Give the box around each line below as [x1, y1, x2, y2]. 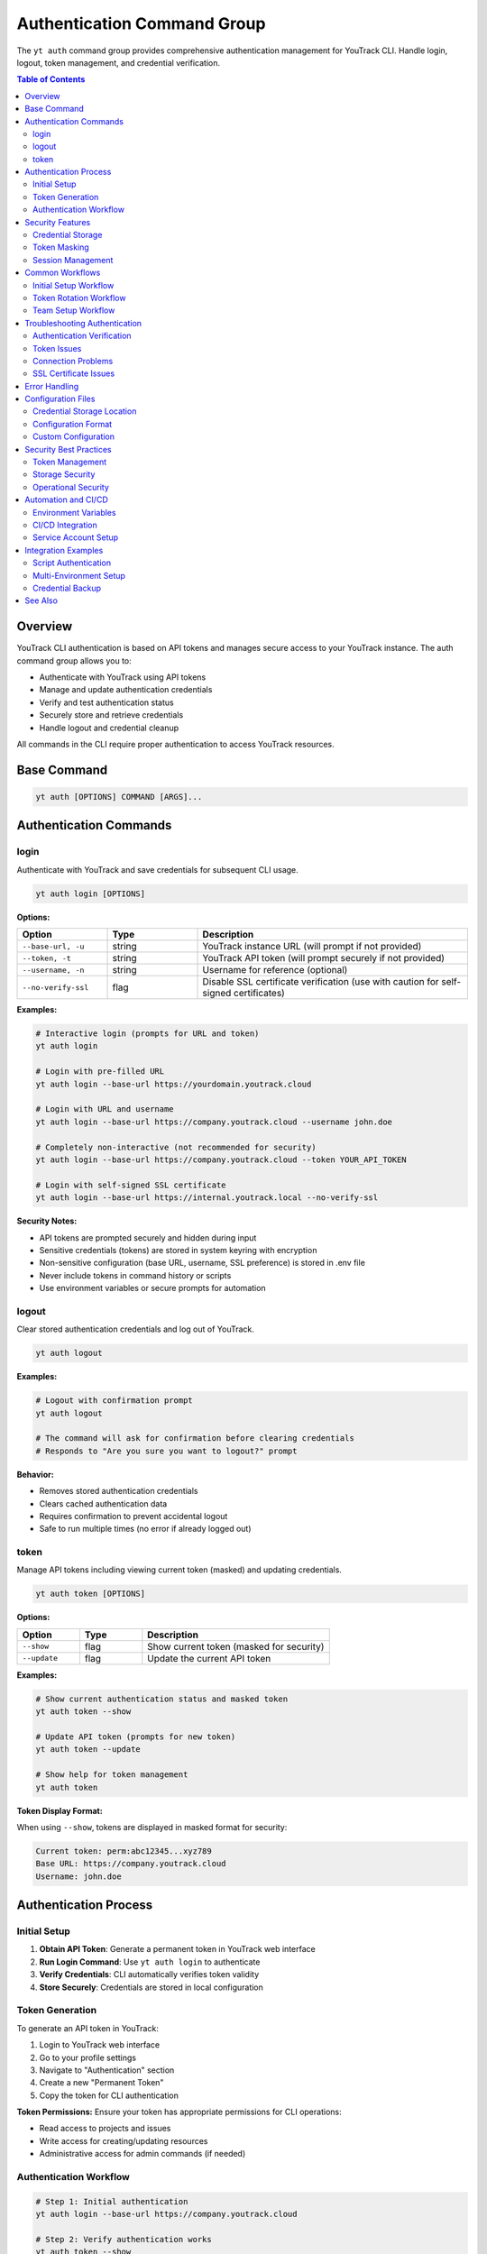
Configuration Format [32, 418, 113, 429]
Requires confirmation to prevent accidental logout [39, 1510, 228, 1521]
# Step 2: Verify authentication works [35, 2234, 212, 2244]
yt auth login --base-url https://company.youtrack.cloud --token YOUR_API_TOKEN [35, 1154, 408, 1165]
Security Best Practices [24, 444, 112, 454]
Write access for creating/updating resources [39, 2135, 208, 2146]
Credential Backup [32, 582, 102, 593]
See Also [24, 595, 59, 606]
